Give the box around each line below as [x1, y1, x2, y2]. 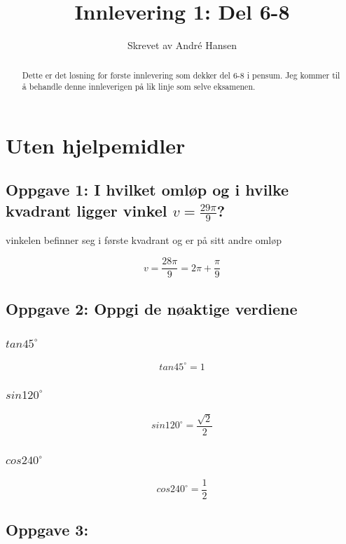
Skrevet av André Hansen [127, 38, 237, 53]
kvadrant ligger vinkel [6, 199, 167, 221]
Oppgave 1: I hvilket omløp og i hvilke [6, 179, 289, 200]
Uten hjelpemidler [6, 130, 186, 159]
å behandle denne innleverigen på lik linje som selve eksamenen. [22, 81, 256, 93]
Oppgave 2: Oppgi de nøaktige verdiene [6, 297, 298, 319]
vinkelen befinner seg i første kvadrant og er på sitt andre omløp [6, 233, 282, 247]
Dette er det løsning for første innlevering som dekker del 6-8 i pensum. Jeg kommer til [22, 69, 340, 81]
